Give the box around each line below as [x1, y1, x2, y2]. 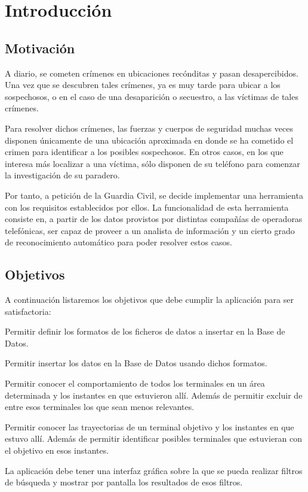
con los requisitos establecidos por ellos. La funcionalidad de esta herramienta [5, 201, 289, 213]
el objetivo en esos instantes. [5, 444, 109, 457]
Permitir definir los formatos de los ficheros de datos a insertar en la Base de [5, 325, 285, 338]
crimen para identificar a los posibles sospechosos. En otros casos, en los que [5, 145, 284, 158]
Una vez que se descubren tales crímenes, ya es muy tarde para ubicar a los [5, 78, 281, 91]
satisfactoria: [5, 305, 51, 317]
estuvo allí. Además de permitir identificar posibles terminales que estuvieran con [5, 432, 303, 445]
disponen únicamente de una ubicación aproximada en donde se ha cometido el [5, 133, 294, 146]
